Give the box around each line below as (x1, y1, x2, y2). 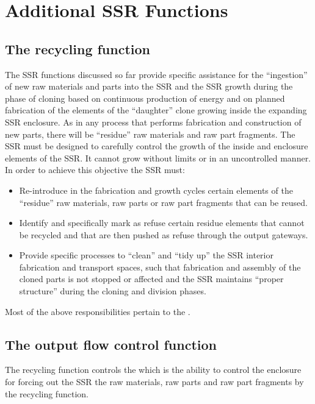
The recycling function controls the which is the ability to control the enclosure (5, 363, 302, 376)
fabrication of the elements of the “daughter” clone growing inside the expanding (5, 104, 307, 116)
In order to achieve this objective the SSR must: (5, 163, 185, 176)
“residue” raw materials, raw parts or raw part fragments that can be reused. (19, 196, 308, 208)
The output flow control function (5, 335, 217, 353)
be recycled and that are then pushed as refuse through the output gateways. (19, 228, 308, 241)
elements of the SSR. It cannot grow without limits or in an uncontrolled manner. (5, 151, 311, 164)
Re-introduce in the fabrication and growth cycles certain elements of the (19, 183, 293, 196)
